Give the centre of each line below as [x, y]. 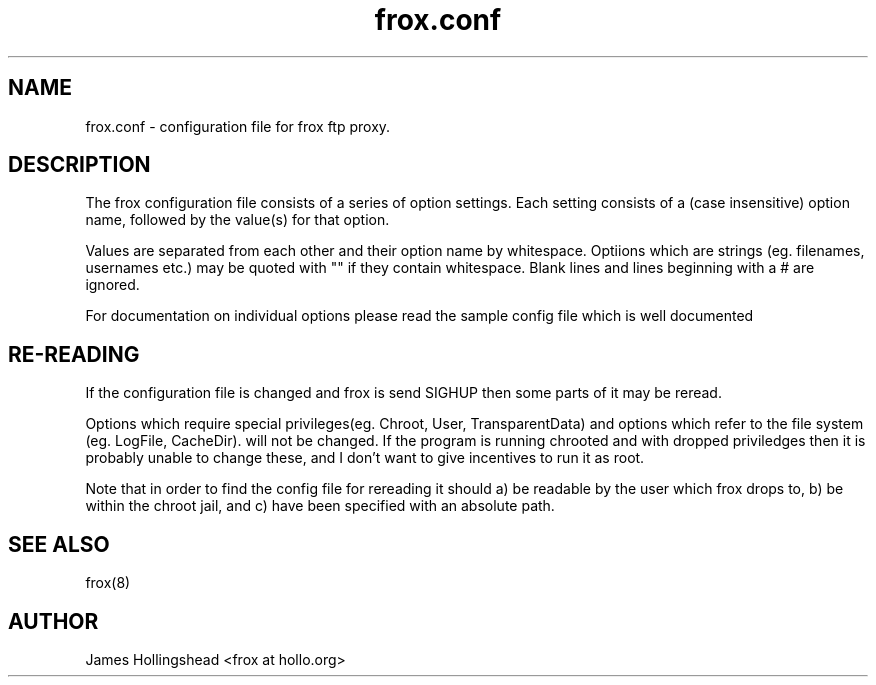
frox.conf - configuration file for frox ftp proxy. [238, 126]
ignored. [112, 285]
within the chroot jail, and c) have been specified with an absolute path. [320, 506]
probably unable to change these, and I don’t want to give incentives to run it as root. [365, 458]
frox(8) [108, 583]
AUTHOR [53, 621]
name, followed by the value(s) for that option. [237, 220]
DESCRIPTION [79, 165]
